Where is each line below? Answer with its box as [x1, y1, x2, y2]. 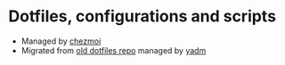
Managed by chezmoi [20, 36, 102, 46]
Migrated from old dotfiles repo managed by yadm [20, 45, 207, 55]
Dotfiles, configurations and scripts [8, 6, 277, 27]
